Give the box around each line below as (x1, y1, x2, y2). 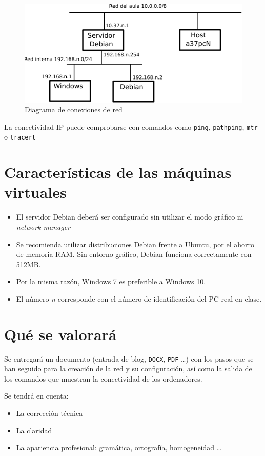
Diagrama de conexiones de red (25, 104, 123, 115)
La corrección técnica (16, 408, 83, 419)
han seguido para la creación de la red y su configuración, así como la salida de (4, 363, 252, 374)
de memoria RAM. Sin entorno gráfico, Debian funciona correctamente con (16, 249, 252, 260)
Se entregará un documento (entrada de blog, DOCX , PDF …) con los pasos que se (4, 353, 254, 364)
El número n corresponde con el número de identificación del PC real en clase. (16, 293, 262, 304)
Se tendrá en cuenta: (4, 390, 69, 401)
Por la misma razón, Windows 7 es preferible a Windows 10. (16, 276, 206, 287)
